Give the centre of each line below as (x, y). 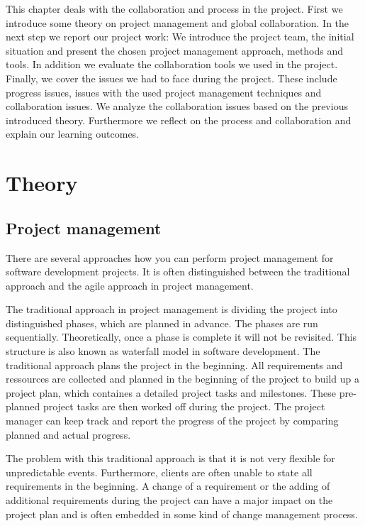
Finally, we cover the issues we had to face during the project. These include (172, 78)
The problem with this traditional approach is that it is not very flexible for (170, 458)
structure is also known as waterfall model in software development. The (163, 351)
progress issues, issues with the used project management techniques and (164, 92)
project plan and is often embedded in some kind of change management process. (182, 514)
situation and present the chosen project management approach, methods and (175, 50)
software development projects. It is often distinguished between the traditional (178, 272)
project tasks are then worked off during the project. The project (184, 406)
